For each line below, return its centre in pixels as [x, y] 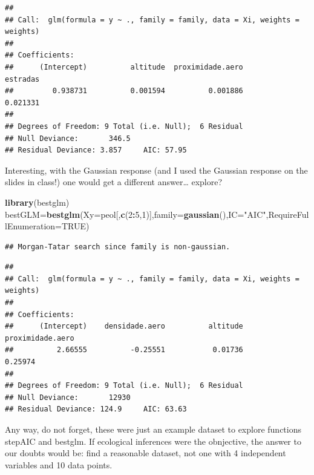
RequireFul [289, 214]
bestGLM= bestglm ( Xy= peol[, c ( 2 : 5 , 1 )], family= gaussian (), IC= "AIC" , [137, 214]
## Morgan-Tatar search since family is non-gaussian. [118, 247]
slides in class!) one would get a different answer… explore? [114, 182]
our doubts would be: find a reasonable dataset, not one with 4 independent [146, 453]
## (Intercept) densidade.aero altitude [124, 326]
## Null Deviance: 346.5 [68, 138]
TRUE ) [75, 226]
